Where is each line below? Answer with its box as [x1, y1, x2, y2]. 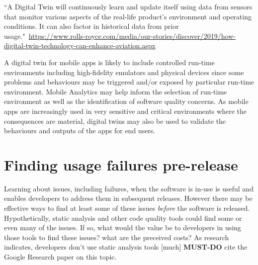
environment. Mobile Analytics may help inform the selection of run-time [4, 86, 227, 96]
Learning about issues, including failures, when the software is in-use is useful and [4, 183, 254, 193]
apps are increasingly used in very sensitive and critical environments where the [4, 105, 247, 116]
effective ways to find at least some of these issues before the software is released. [4, 203, 250, 213]
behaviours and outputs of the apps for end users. [4, 125, 156, 136]
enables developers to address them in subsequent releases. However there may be [4, 193, 253, 203]
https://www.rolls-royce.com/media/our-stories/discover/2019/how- [28, 30, 236, 41]
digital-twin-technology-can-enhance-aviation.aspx [4, 40, 156, 51]
